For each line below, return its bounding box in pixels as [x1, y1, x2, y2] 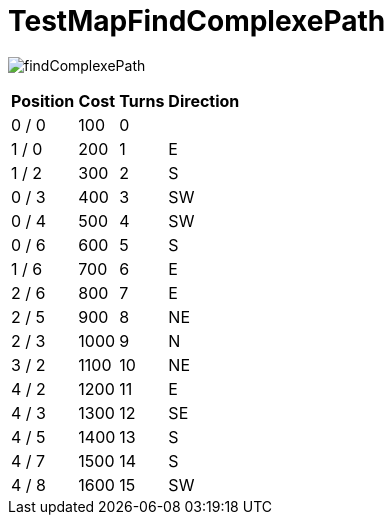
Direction [168, 90, 240, 111]
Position [11, 90, 75, 111]
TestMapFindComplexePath [8, 4, 386, 38]
